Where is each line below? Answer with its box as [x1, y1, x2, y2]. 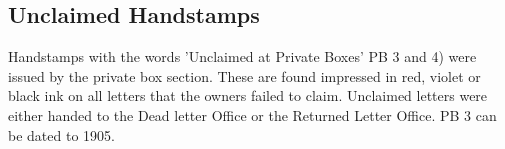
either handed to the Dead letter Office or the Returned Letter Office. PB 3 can [8, 104, 497, 125]
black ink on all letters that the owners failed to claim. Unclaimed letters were [8, 85, 488, 106]
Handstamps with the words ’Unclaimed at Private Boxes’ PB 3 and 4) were [8, 46, 477, 67]
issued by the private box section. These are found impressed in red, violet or [8, 65, 481, 86]
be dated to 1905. [8, 124, 115, 145]
